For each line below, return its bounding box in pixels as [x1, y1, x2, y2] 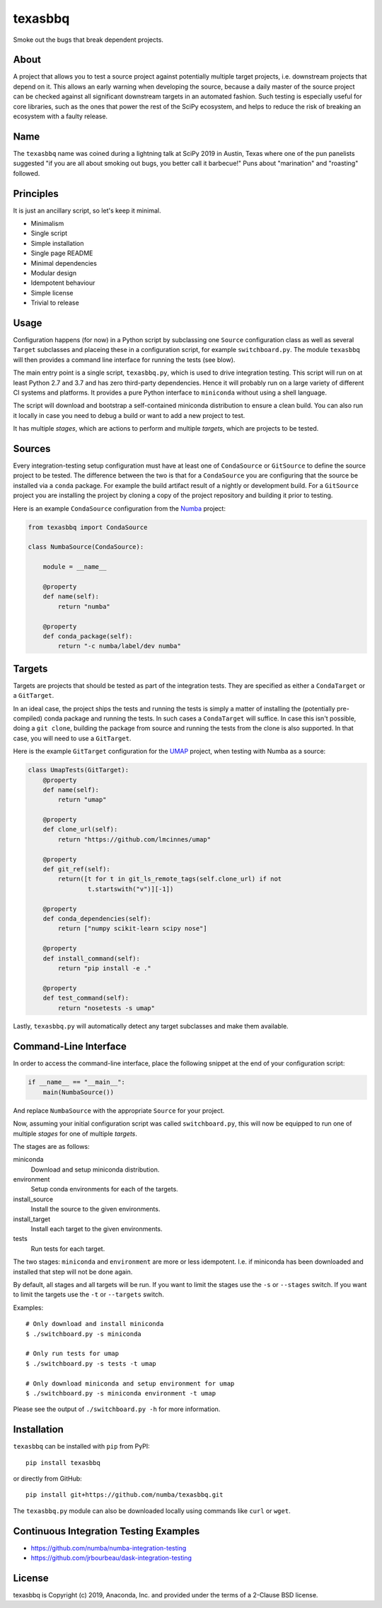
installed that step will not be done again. [13, 1267, 133, 1276]
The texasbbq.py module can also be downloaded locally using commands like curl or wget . [13, 1506, 291, 1515]
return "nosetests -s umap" [57, 1004, 156, 1012]
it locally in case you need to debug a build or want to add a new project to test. [13, 411, 245, 419]
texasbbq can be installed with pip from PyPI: [13, 1442, 150, 1451]
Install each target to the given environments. [30, 1225, 163, 1233]
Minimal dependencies [30, 259, 97, 267]
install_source [13, 1194, 53, 1204]
